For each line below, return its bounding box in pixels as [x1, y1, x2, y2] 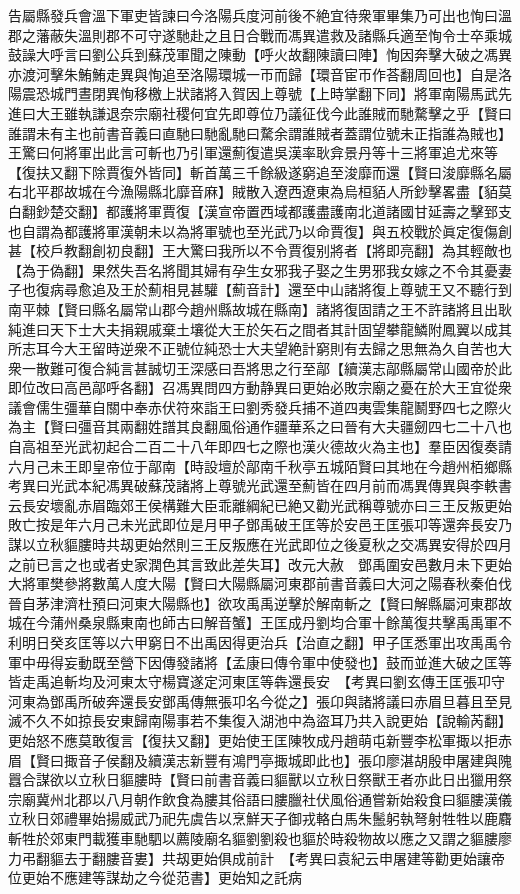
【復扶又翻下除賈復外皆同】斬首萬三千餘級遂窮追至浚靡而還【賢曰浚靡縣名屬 [8, 161, 512, 182]
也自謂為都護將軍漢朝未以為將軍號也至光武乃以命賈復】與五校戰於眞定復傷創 [8, 220, 512, 241]
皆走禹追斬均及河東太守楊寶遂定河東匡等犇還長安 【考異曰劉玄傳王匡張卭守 [8, 671, 505, 692]
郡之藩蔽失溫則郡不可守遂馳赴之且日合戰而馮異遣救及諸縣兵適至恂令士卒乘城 [8, 24, 512, 45]
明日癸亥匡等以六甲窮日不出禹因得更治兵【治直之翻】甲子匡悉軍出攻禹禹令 [21, 632, 512, 652]
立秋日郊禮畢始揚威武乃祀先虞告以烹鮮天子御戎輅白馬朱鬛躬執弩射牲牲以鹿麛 [8, 808, 512, 829]
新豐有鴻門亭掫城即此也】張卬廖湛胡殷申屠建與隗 [189, 749, 512, 770]
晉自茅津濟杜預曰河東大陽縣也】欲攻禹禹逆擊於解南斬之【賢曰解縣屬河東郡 [8, 592, 498, 613]
